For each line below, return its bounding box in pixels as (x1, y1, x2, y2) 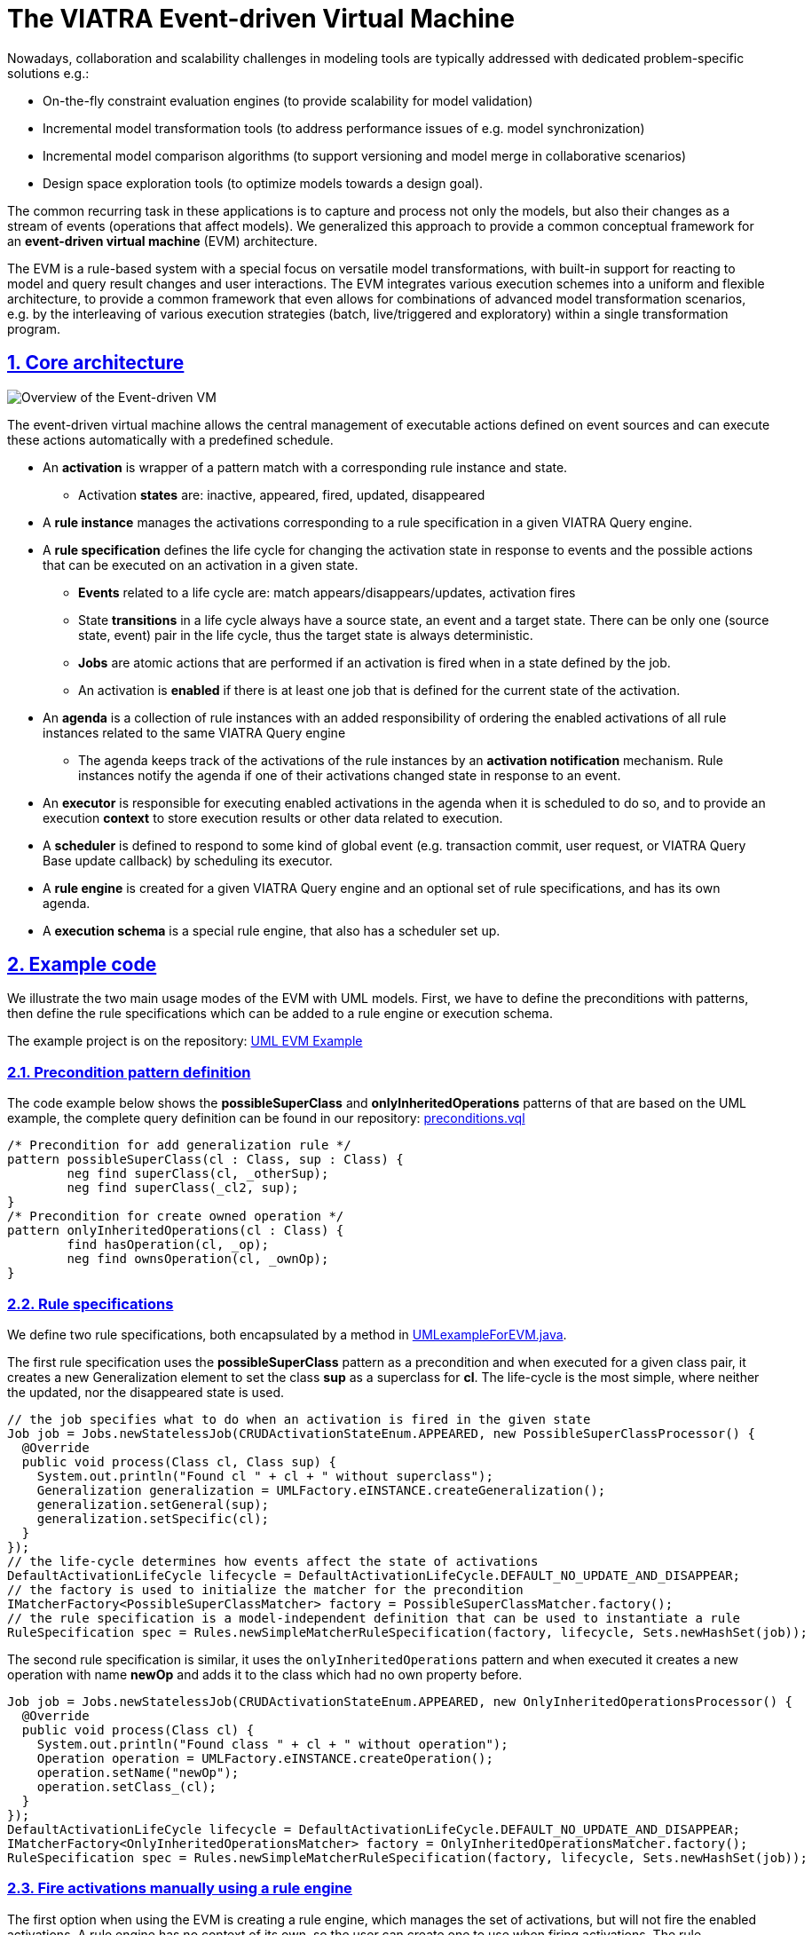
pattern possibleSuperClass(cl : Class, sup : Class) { (7, 1152, 404, 1167)
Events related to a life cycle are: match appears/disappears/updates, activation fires (78, 584, 576, 600)
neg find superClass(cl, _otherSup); (67, 1166, 329, 1181)
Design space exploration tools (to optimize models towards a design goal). (43, 175, 484, 191)
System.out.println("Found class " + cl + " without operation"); (36, 1736, 508, 1751)
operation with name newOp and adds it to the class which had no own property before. (7, 1666, 523, 1682)
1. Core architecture (7, 351, 185, 375)
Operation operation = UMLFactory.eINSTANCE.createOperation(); (36, 1750, 493, 1765)
